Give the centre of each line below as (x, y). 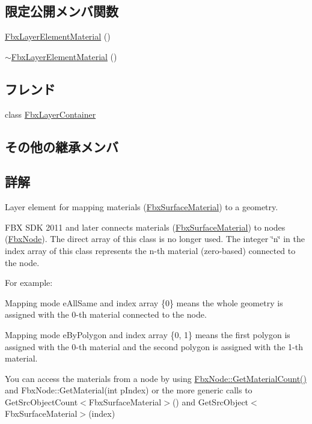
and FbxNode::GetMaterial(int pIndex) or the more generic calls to (129, 390)
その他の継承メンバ (62, 146)
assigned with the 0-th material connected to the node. (106, 314)
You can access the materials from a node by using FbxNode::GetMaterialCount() (156, 378)
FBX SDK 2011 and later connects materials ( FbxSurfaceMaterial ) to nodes (145, 227)
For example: (29, 283)
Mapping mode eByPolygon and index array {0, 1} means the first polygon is (148, 334)
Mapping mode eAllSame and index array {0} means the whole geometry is (144, 302)
